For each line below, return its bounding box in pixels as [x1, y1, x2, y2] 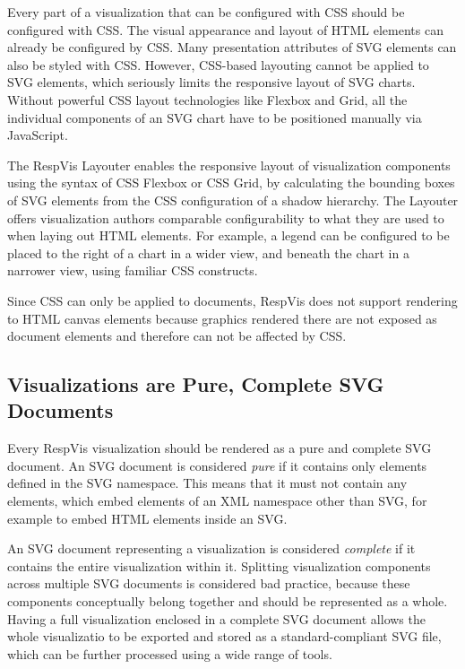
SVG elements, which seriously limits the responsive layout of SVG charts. [7, 73, 416, 91]
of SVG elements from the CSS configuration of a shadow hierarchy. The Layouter [7, 190, 459, 209]
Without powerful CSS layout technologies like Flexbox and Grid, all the [7, 90, 408, 109]
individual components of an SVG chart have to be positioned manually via [7, 108, 422, 126]
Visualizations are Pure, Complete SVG [7, 370, 384, 398]
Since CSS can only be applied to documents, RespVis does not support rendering [7, 291, 458, 309]
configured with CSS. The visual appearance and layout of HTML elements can [7, 20, 443, 39]
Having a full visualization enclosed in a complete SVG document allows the [7, 609, 426, 628]
